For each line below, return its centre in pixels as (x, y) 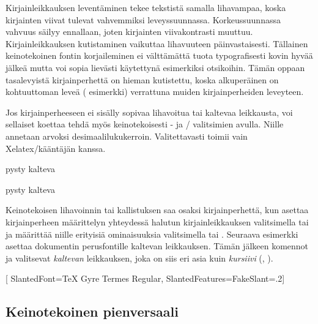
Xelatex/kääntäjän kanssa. (56, 148)
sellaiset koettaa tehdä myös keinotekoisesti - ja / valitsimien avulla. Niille (145, 124)
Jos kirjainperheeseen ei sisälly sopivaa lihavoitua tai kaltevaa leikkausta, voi (149, 112)
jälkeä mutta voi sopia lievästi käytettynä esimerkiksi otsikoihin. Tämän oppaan (155, 67)
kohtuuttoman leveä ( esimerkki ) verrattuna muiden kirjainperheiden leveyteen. (155, 92)
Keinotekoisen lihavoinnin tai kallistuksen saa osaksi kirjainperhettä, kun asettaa (157, 210)
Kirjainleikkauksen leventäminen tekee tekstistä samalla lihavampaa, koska (146, 7)
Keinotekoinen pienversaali (92, 311)
